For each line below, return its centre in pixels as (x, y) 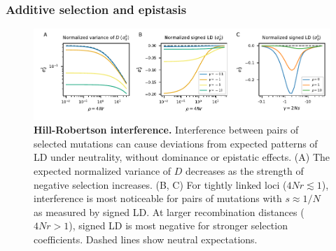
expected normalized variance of (103, 171)
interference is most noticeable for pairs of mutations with (158, 198)
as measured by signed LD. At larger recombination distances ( (169, 211)
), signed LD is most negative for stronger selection (178, 225)
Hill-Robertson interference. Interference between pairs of (166, 130)
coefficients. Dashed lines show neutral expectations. (146, 239)
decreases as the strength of (244, 171)
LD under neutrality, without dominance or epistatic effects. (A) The (182, 157)
